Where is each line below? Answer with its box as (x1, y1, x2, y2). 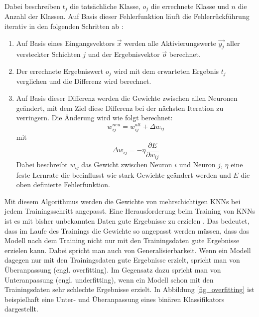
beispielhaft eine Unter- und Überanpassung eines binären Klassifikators (4, 294, 225, 304)
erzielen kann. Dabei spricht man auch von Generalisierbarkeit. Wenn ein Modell (4, 245, 251, 255)
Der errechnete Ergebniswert (16, 66, 104, 76)
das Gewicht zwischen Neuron (81, 159, 172, 170)
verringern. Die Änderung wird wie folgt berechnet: (16, 112, 173, 123)
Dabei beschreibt (16, 159, 68, 170)
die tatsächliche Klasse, (70, 1, 140, 11)
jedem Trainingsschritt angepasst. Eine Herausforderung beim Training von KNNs (4, 206, 256, 216)
